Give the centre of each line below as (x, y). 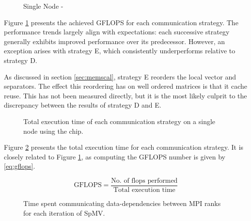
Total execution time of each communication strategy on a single (119, 121)
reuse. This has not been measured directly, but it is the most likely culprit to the (125, 95)
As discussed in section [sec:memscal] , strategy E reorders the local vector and (120, 76)
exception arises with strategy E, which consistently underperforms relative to (120, 51)
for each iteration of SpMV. (64, 213)
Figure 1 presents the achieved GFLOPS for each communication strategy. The (121, 22)
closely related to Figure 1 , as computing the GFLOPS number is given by (115, 156)
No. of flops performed (144, 181)
